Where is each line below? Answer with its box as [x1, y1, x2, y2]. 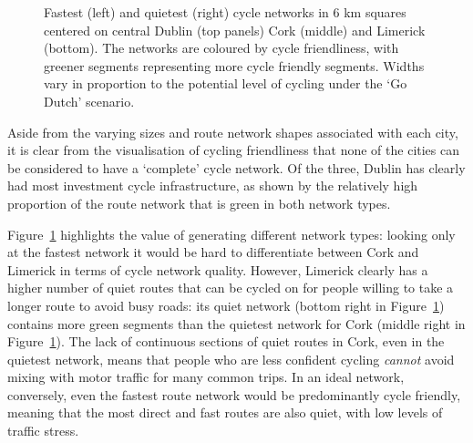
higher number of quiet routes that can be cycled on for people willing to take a [7, 278, 454, 297]
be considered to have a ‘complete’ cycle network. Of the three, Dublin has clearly [7, 158, 466, 177]
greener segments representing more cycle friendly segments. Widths [44, 56, 425, 75]
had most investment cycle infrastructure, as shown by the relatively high [7, 176, 418, 195]
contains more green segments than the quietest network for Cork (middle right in [7, 314, 466, 333]
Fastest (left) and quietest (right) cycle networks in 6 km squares [44, 3, 406, 21]
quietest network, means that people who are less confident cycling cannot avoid [7, 349, 455, 368]
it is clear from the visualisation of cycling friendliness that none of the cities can [7, 140, 460, 160]
